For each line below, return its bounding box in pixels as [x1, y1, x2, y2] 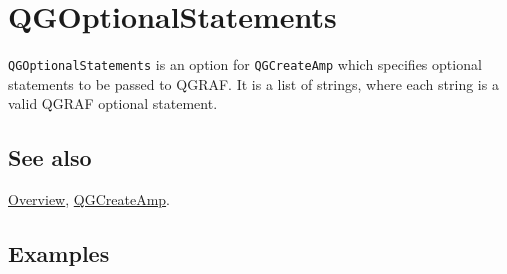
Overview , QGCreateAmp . [8, 189, 170, 210]
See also [8, 142, 92, 173]
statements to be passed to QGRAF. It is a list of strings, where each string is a [8, 73, 499, 94]
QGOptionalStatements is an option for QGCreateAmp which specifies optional [8, 54, 482, 75]
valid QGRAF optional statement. [8, 93, 218, 114]
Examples [8, 238, 110, 269]
